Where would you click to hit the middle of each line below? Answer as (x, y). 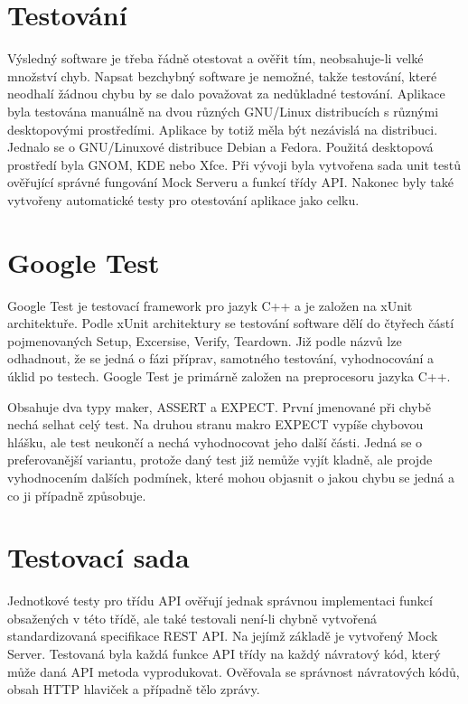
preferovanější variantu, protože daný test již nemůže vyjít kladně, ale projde (220, 460)
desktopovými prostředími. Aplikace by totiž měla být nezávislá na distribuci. (223, 129)
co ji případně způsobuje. (77, 495)
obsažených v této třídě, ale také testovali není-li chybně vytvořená (192, 618)
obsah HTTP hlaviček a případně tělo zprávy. (134, 689)
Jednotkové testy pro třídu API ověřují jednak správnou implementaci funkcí (220, 601)
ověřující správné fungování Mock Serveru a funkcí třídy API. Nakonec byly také (231, 182)
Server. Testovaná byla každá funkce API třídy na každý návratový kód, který (224, 654)
